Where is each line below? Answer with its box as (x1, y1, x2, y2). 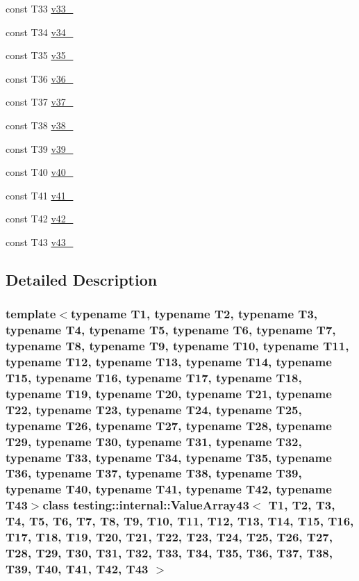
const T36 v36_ (6, 71, 74, 85)
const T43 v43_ (6, 234, 74, 249)
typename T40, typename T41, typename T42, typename (6, 480, 332, 498)
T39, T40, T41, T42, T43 (6, 559, 149, 577)
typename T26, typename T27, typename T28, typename (6, 416, 332, 434)
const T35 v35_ (6, 48, 74, 63)
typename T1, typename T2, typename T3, (70, 305, 318, 322)
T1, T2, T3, (268, 496, 335, 514)
